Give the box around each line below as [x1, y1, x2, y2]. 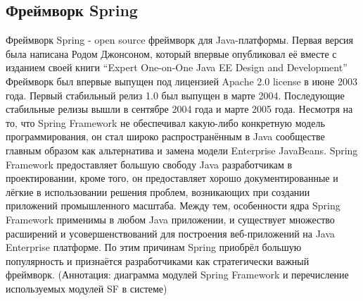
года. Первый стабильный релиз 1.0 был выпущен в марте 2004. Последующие [6, 87, 345, 102]
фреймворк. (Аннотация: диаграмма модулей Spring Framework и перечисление [6, 267, 349, 282]
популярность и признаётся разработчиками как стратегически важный [6, 253, 310, 268]
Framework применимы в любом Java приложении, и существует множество [6, 211, 335, 226]
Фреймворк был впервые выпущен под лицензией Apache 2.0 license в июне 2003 [6, 73, 357, 88]
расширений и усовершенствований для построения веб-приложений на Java [6, 226, 336, 240]
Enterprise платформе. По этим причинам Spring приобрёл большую [6, 240, 302, 254]
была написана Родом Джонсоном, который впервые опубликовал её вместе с [6, 46, 337, 61]
